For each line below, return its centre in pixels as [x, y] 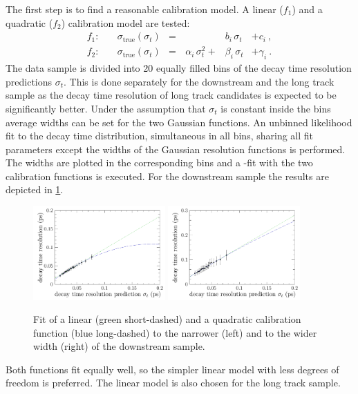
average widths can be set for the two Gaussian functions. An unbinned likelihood [179, 122]
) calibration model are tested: [125, 22]
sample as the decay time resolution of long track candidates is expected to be [171, 95]
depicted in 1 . [35, 189]
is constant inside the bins [276, 108]
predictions [29, 81]
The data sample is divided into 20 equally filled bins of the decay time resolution [179, 68]
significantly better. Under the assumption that [106, 108]
